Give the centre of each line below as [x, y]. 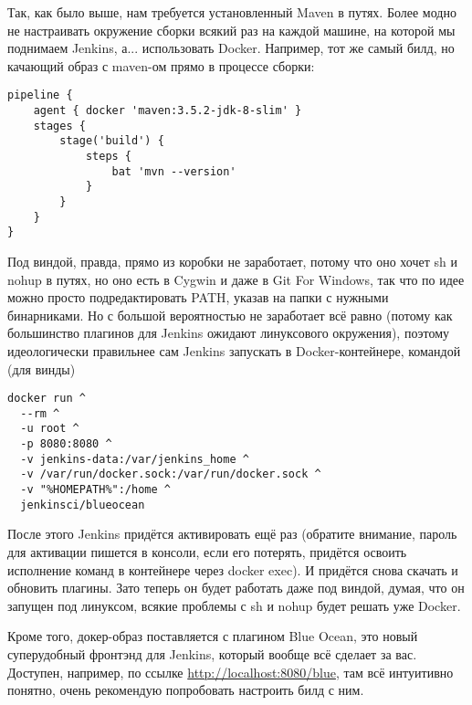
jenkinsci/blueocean [83, 505]
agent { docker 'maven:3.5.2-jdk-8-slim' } [168, 111]
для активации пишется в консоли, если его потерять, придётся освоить [207, 551]
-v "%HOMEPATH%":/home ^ [95, 490]
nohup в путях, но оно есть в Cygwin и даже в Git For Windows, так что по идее [236, 279]
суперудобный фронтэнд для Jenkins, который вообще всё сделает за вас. [212, 653]
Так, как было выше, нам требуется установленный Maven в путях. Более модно [232, 12]
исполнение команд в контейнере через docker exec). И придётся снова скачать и [233, 569]
